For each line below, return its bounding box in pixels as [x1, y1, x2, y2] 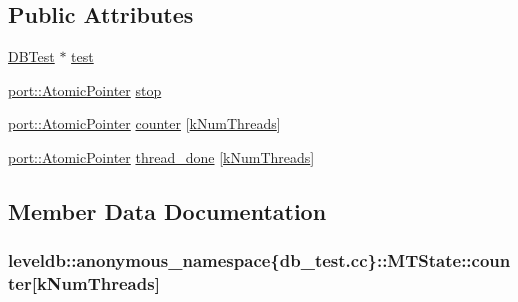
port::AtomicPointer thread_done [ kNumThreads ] [8, 146, 315, 167]
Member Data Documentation [8, 195, 327, 226]
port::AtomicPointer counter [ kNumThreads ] [8, 113, 281, 134]
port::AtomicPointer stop [8, 79, 162, 100]
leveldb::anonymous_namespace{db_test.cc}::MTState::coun [8, 248, 511, 273]
